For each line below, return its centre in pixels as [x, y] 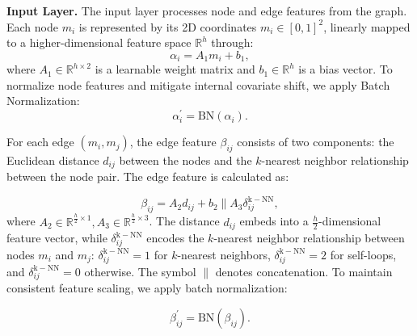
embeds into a [274, 221]
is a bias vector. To [345, 69]
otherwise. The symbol [140, 271]
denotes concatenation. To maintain [304, 271]
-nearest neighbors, [224, 254]
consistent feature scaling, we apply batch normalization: [147, 288]
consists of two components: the [316, 142]
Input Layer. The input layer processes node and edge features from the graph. [207, 10]
